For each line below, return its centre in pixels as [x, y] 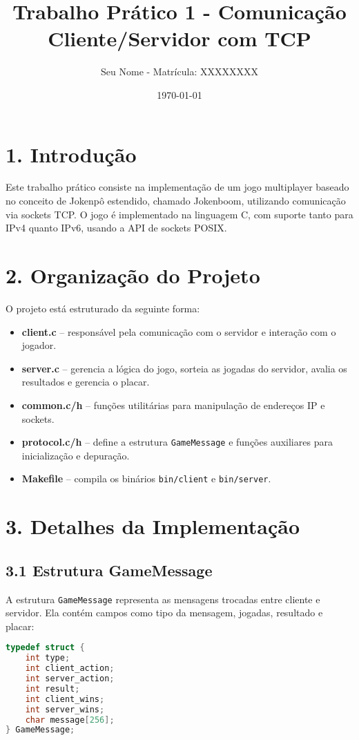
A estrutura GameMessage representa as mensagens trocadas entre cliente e [163, 599]
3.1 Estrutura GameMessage [109, 570]
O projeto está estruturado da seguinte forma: [103, 308]
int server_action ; [70, 679]
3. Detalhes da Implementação [153, 526]
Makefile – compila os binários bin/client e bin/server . [146, 478]
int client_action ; [70, 668]
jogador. [39, 345]
